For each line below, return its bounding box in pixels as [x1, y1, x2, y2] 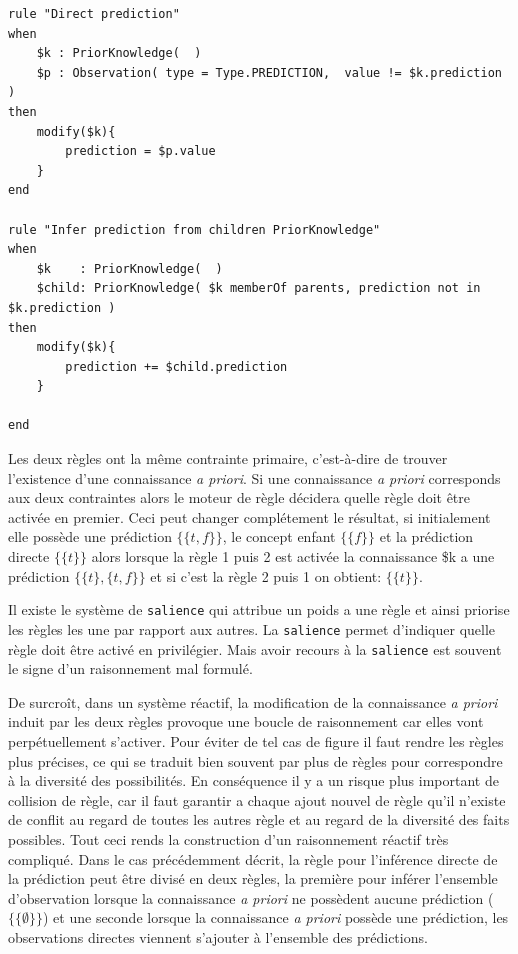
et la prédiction [379, 526, 474, 547]
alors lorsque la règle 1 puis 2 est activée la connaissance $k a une [91, 546, 495, 567]
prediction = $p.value [65, 144, 216, 159]
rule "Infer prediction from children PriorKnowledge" [8, 222, 381, 237]
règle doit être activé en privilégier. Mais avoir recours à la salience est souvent [8, 638, 502, 659]
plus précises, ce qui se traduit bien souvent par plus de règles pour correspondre [8, 750, 503, 771]
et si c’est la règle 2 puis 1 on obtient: [150, 565, 382, 586]
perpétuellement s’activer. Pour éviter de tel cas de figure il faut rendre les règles [8, 730, 504, 751]
